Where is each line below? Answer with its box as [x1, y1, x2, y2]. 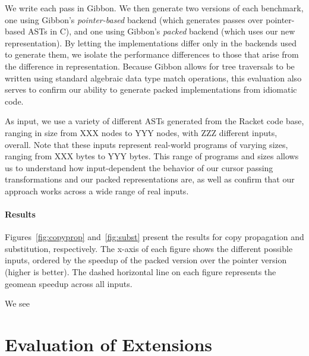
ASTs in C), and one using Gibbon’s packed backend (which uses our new [27, 25, 295, 37]
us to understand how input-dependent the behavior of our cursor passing [5, 161, 273, 174]
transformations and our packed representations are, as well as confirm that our [5, 173, 295, 185]
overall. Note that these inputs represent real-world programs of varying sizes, [5, 138, 288, 150]
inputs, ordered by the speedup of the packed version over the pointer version [5, 254, 287, 266]
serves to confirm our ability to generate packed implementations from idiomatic [5, 83, 297, 96]
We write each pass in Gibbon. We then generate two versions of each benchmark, [5, 2, 304, 14]
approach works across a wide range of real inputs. [5, 184, 189, 197]
